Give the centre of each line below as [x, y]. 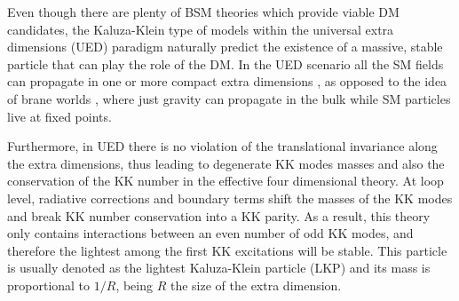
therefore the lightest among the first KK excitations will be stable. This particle [227, 250]
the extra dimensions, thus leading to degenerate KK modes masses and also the [226, 163]
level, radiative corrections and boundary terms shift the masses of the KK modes [230, 198]
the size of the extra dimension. [256, 285]
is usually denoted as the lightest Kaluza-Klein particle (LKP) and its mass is [219, 268]
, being [134, 285]
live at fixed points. [59, 116]
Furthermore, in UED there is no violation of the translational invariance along [222, 146]
